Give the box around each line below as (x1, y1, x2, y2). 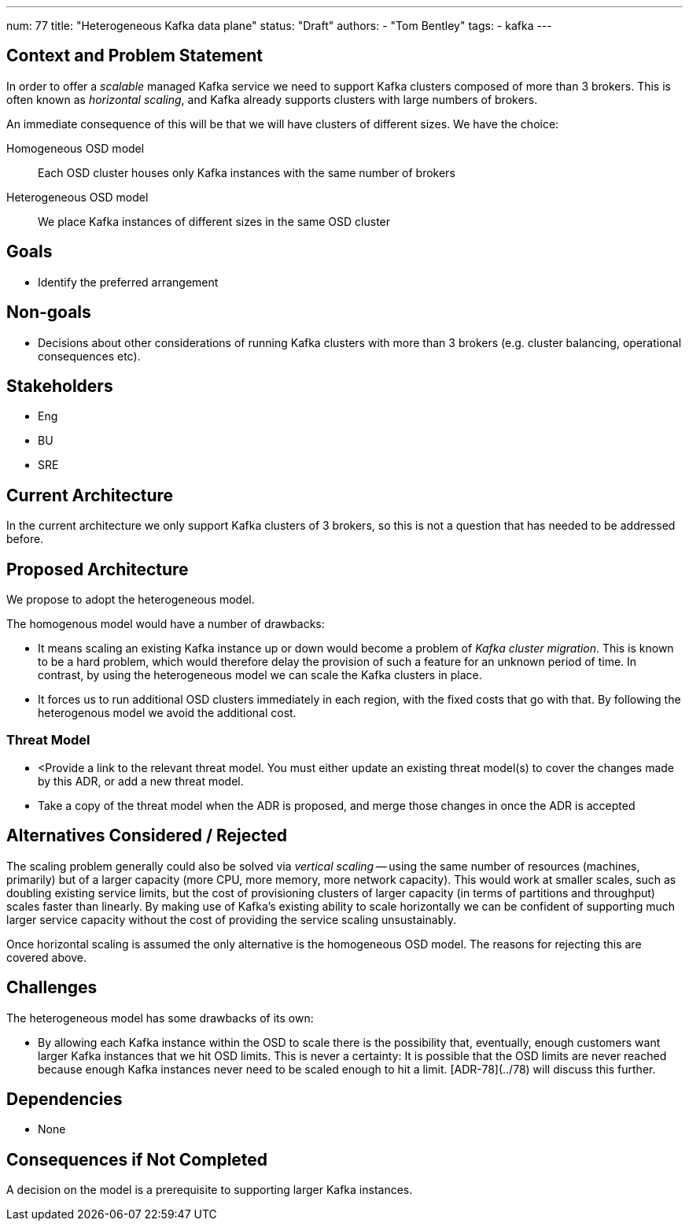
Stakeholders (6, 375, 113, 396)
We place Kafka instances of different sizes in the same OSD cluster (38, 214, 391, 228)
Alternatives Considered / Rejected (6, 826, 287, 846)
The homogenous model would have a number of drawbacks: (6, 617, 325, 631)
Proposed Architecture (6, 559, 189, 579)
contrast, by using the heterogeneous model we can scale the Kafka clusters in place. (38, 668, 482, 682)
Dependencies (6, 1088, 123, 1109)
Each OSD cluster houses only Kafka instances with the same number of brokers (38, 165, 455, 179)
